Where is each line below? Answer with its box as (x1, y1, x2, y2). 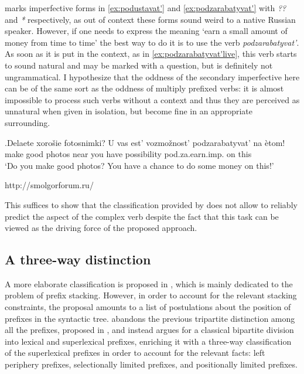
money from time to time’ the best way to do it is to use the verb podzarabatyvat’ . (5, 36, 299, 48)
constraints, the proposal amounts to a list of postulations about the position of (5, 301, 291, 313)
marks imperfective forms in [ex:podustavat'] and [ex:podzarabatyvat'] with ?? (5, 2, 286, 13)
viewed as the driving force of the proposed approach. (5, 222, 197, 234)
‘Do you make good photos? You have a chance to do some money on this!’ (5, 159, 274, 171)
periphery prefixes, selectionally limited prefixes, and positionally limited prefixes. (5, 358, 298, 370)
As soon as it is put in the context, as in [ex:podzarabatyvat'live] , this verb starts (5, 47, 297, 60)
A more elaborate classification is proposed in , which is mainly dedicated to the (5, 277, 293, 290)
